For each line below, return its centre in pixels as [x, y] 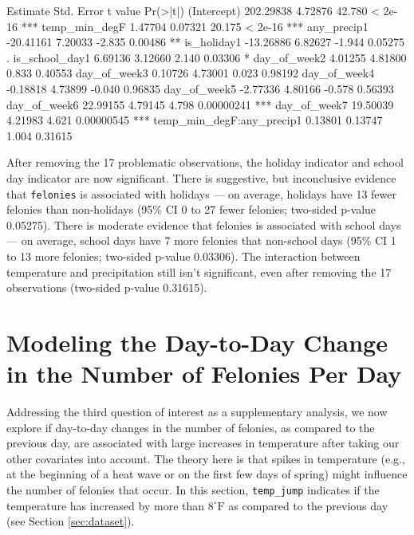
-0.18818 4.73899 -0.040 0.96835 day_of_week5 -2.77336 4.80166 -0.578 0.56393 [200, 88]
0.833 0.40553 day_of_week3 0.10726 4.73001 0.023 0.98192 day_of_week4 [191, 73]
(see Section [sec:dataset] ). [71, 521]
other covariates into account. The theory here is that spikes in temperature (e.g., [206, 458]
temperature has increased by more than [106, 505]
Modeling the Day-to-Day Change [197, 342]
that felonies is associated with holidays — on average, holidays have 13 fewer [201, 193]
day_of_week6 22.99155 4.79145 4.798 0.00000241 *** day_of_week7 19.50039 [200, 104]
